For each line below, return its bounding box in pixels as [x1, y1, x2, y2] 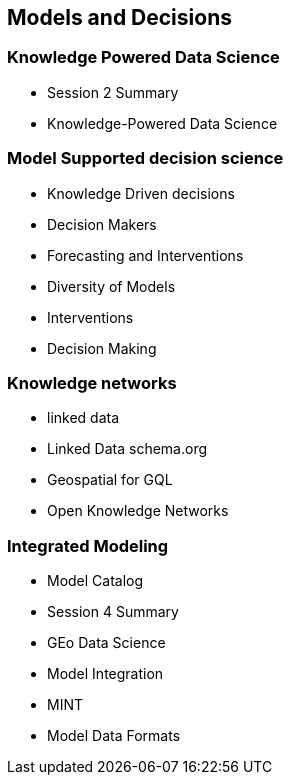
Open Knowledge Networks [47, 502, 229, 520]
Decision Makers [47, 215, 157, 233]
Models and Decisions [7, 5, 232, 30]
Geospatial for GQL [47, 471, 173, 489]
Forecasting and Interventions [47, 246, 244, 264]
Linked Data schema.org [47, 440, 208, 458]
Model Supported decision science [7, 148, 284, 169]
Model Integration [47, 665, 164, 683]
